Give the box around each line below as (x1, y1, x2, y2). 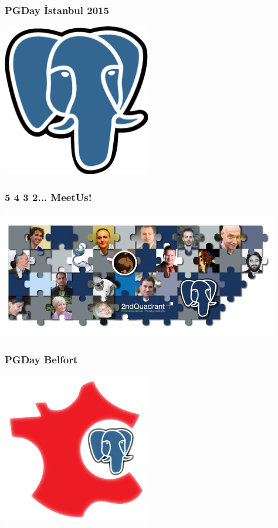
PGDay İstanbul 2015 (5, 2, 109, 17)
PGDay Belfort (5, 352, 78, 366)
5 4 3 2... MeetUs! (5, 189, 92, 204)
